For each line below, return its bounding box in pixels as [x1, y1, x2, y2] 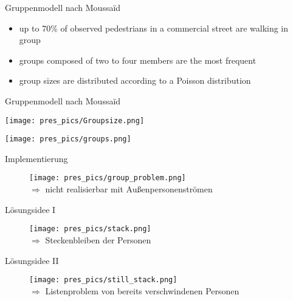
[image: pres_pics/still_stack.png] [29, 276, 178, 285]
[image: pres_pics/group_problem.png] [29, 174, 186, 183]
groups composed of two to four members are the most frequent [19, 53, 257, 66]
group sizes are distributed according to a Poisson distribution [19, 74, 251, 87]
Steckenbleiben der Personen [45, 233, 151, 246]
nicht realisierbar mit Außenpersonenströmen [45, 183, 213, 195]
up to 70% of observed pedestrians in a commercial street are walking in [19, 21, 289, 34]
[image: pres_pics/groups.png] [5, 135, 131, 144]
